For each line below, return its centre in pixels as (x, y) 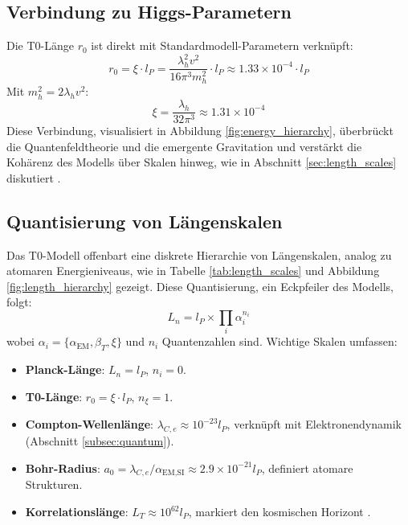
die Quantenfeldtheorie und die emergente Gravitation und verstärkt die (184, 146)
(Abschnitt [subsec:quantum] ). (100, 441)
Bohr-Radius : (63, 468)
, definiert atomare (307, 468)
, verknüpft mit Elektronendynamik (314, 424)
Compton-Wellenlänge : (89, 424)
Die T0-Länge (40, 45)
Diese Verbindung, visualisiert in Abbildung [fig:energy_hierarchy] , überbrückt (200, 131)
